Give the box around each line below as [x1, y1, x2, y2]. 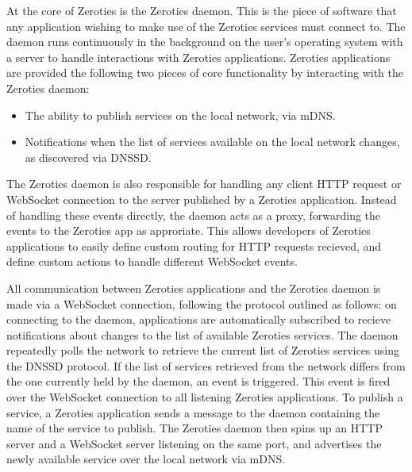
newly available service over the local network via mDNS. [6, 451, 286, 467]
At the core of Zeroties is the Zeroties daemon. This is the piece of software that [6, 2, 397, 18]
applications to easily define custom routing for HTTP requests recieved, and [6, 237, 382, 254]
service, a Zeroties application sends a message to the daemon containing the [6, 404, 380, 420]
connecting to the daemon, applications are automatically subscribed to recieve [6, 311, 391, 328]
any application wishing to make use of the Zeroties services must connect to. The [6, 17, 406, 34]
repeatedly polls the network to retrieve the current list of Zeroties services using [6, 342, 400, 359]
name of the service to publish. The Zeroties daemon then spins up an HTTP [6, 420, 383, 436]
